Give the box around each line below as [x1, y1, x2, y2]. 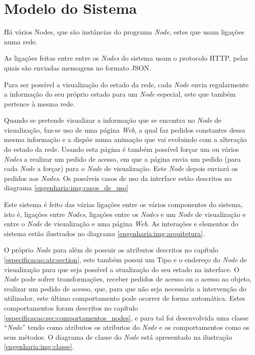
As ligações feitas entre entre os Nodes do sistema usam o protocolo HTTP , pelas [4, 53, 249, 63]
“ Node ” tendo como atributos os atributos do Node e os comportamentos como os [4, 322, 250, 332]
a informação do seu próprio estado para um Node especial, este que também [4, 89, 236, 99]
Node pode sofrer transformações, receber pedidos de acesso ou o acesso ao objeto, [4, 274, 252, 284]
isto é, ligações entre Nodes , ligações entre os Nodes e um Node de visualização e [4, 209, 246, 219]
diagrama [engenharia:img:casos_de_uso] [4, 182, 128, 193]
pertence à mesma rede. [4, 98, 75, 108]
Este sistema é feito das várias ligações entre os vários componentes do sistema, [4, 199, 243, 210]
